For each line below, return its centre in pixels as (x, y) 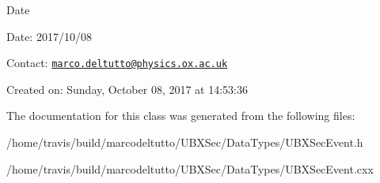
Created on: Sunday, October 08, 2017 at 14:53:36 (127, 89)
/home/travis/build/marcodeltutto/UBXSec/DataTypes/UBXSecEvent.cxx (190, 168)
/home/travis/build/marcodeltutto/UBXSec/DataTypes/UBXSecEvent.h (185, 142)
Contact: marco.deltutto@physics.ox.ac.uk (117, 63)
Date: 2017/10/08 (49, 36)
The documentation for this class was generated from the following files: (181, 116)
